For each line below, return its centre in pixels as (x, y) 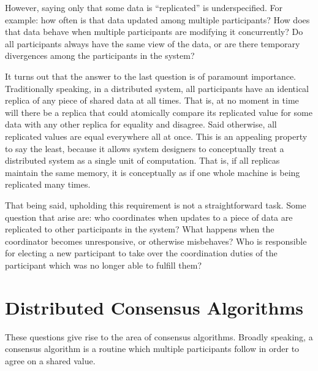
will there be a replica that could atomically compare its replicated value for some (159, 112)
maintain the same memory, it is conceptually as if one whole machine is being (153, 172)
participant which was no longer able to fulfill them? (104, 265)
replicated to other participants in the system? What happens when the (140, 229)
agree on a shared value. (50, 360)
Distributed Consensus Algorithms (154, 307)
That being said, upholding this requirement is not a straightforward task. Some (156, 205)
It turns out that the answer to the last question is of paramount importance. (150, 76)
